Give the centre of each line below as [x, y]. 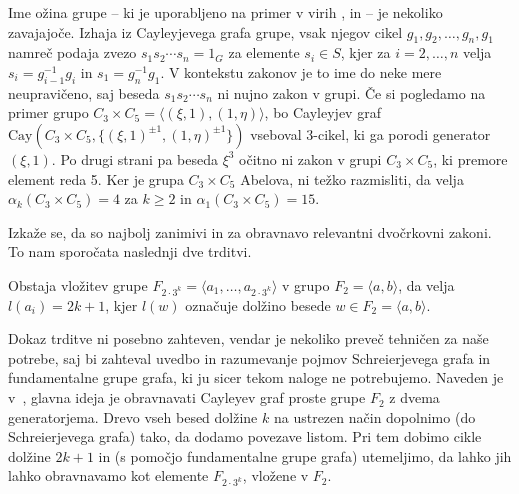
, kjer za [365, 52]
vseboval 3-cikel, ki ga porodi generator [370, 133]
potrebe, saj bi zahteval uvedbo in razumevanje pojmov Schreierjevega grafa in [249, 357]
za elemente [264, 52]
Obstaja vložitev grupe [78, 284]
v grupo [306, 284]
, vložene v [275, 475]
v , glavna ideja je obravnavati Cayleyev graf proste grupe [187, 397]
